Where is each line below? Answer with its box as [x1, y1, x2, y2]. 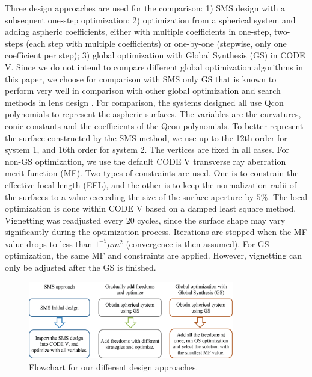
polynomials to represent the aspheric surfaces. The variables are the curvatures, [5, 108, 301, 120]
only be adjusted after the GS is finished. [5, 261, 156, 274]
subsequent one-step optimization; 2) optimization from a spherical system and [5, 13, 296, 26]
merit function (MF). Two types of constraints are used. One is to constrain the [5, 167, 299, 179]
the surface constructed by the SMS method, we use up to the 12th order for [5, 131, 287, 144]
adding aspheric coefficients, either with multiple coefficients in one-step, [5, 25, 272, 38]
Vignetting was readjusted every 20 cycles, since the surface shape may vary [5, 213, 286, 226]
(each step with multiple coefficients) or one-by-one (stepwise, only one [26, 37, 287, 49]
